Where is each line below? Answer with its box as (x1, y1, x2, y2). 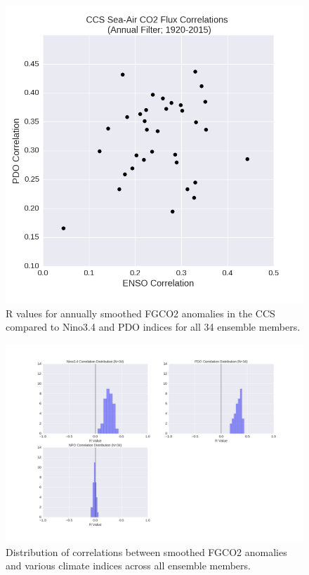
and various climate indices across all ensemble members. (6, 558, 251, 573)
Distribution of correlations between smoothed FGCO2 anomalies (6, 544, 287, 559)
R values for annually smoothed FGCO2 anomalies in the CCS (6, 305, 275, 320)
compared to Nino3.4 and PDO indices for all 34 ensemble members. (6, 319, 301, 334)
